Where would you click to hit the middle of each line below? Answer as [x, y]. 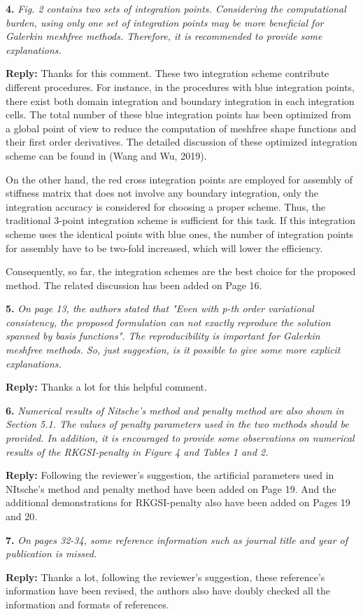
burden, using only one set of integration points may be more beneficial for [165, 22]
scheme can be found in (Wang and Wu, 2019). [106, 155]
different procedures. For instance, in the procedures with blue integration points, [180, 86]
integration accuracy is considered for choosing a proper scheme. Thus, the [166, 206]
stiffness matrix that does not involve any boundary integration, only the [162, 193]
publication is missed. [51, 553]
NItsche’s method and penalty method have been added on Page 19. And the [171, 488]
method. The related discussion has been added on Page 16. [134, 285]
